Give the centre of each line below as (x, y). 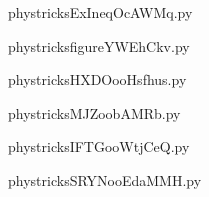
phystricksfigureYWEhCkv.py (99, 45)
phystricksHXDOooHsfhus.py (97, 79)
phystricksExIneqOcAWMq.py (100, 12)
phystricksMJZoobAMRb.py (94, 112)
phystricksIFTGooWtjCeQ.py (99, 146)
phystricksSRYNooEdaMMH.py (105, 179)
